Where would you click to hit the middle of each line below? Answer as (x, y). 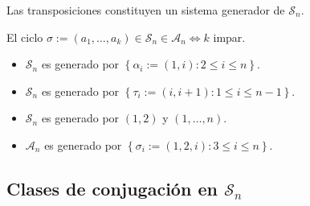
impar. (229, 37)
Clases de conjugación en (112, 188)
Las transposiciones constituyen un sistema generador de (146, 10)
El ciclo (25, 37)
